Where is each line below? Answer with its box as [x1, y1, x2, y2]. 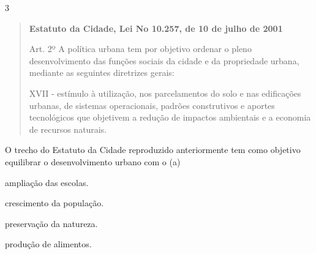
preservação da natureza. [5, 217, 98, 230]
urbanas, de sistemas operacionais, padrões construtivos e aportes [29, 99, 275, 111]
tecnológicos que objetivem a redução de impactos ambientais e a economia [29, 111, 311, 124]
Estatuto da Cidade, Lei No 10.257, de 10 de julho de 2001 [29, 21, 283, 34]
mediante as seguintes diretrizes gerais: [29, 66, 175, 79]
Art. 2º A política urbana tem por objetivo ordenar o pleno [29, 42, 252, 55]
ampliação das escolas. [5, 176, 89, 189]
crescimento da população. [5, 196, 104, 209]
